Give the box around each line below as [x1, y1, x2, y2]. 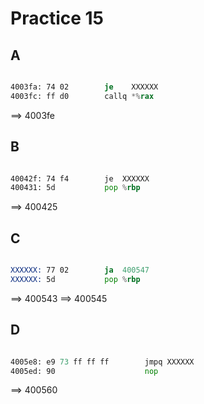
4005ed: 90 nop [10, 366, 159, 376]
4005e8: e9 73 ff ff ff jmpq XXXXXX [10, 357, 195, 367]
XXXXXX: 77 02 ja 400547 [10, 265, 150, 276]
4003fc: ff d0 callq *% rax [10, 91, 155, 101]
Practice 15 [10, 7, 105, 30]
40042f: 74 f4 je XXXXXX [10, 173, 150, 184]
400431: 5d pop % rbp [10, 183, 141, 193]
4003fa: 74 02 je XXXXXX [10, 82, 159, 92]
